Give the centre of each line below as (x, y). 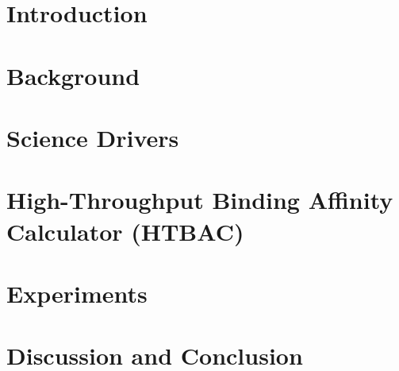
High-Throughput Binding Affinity (200, 200)
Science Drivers (93, 137)
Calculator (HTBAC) (125, 231)
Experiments (77, 293)
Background (73, 75)
